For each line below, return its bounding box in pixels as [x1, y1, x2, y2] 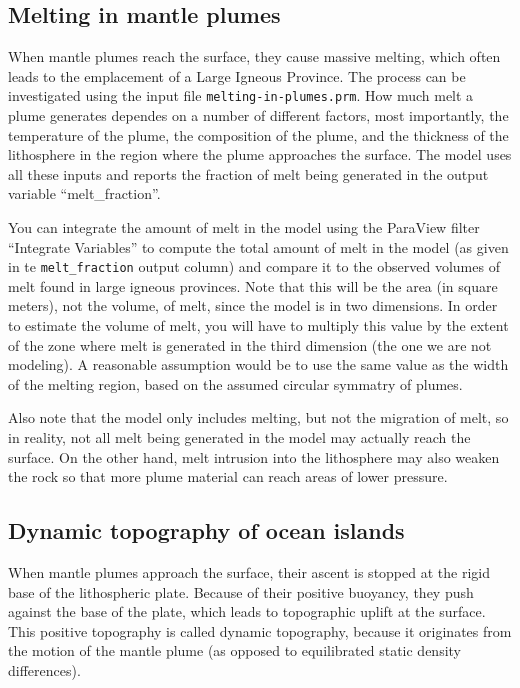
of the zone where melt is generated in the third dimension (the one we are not [8, 334, 492, 355]
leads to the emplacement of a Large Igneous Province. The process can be [8, 65, 466, 86]
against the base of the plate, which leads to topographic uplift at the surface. [8, 601, 486, 622]
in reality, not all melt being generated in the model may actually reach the [8, 427, 471, 448]
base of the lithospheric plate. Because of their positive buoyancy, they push [8, 581, 474, 602]
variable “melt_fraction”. [8, 183, 161, 204]
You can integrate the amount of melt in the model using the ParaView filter [8, 217, 480, 238]
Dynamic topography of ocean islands [8, 515, 405, 546]
